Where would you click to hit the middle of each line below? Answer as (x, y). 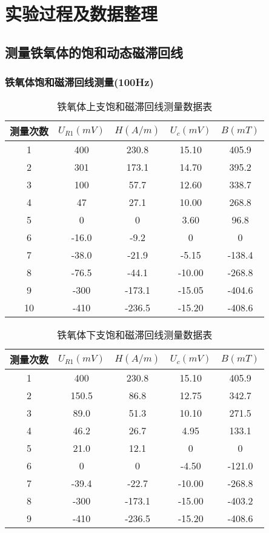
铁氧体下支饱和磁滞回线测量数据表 (135, 335)
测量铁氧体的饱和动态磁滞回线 (94, 52)
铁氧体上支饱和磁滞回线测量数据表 (135, 107)
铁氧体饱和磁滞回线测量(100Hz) (79, 82)
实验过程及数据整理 (81, 14)
